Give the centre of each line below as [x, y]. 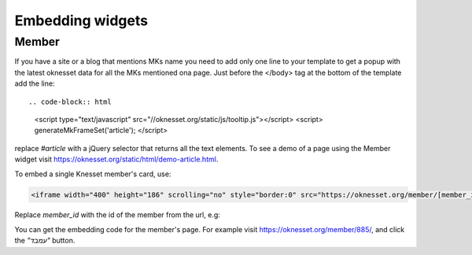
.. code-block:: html [70, 102]
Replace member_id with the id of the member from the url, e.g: [117, 215]
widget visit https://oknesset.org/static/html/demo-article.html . [116, 159]
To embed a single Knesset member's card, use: [93, 174]
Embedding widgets [81, 20]
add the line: [35, 83]
